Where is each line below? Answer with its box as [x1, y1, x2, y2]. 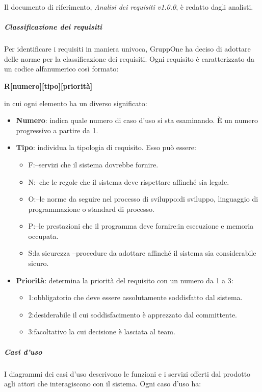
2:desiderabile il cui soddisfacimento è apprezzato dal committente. [28, 309, 237, 320]
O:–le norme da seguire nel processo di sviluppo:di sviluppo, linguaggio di [28, 193, 258, 204]
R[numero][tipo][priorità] [4, 80, 93, 91]
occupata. [28, 230, 59, 241]
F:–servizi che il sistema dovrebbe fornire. [28, 159, 159, 169]
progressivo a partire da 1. [16, 125, 98, 135]
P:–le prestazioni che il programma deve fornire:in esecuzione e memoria [28, 220, 254, 231]
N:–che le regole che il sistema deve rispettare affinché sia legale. [28, 176, 229, 187]
